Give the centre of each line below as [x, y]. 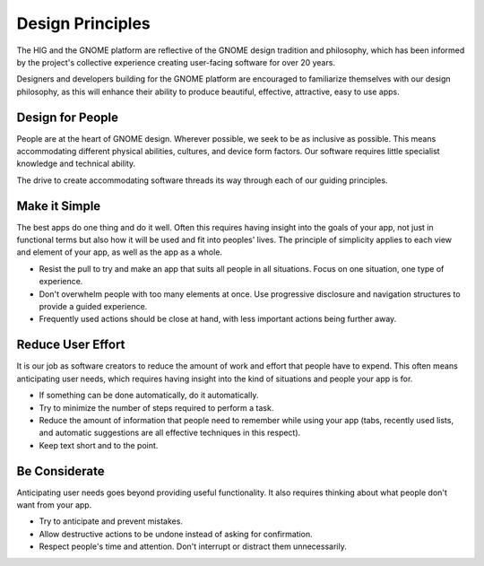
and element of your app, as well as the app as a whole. [120, 252]
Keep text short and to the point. [99, 445]
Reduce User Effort [71, 345]
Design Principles [84, 23]
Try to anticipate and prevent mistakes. [111, 521]
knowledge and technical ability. [76, 164]
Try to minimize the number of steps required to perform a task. [156, 407]
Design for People [68, 117]
